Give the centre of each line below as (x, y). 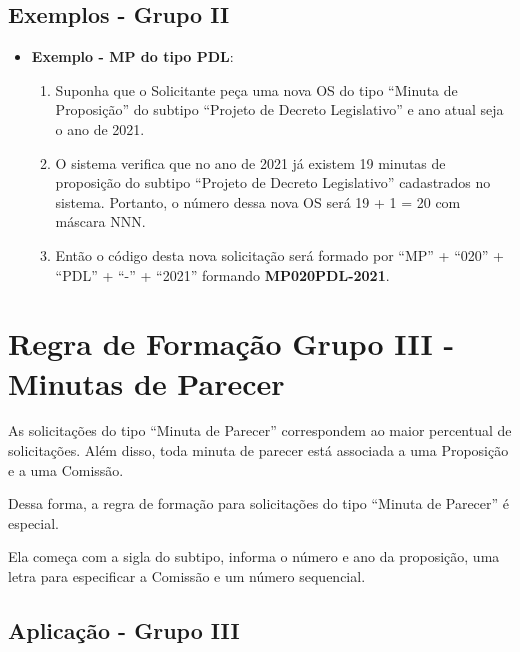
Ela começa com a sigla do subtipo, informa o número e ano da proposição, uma (254, 556)
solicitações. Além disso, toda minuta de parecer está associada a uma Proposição (258, 450)
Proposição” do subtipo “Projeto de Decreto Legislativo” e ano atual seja (279, 109)
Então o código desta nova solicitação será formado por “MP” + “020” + (279, 254)
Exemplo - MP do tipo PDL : (132, 56)
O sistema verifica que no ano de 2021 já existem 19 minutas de (250, 162)
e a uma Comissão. (66, 469)
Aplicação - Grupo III (124, 630)
